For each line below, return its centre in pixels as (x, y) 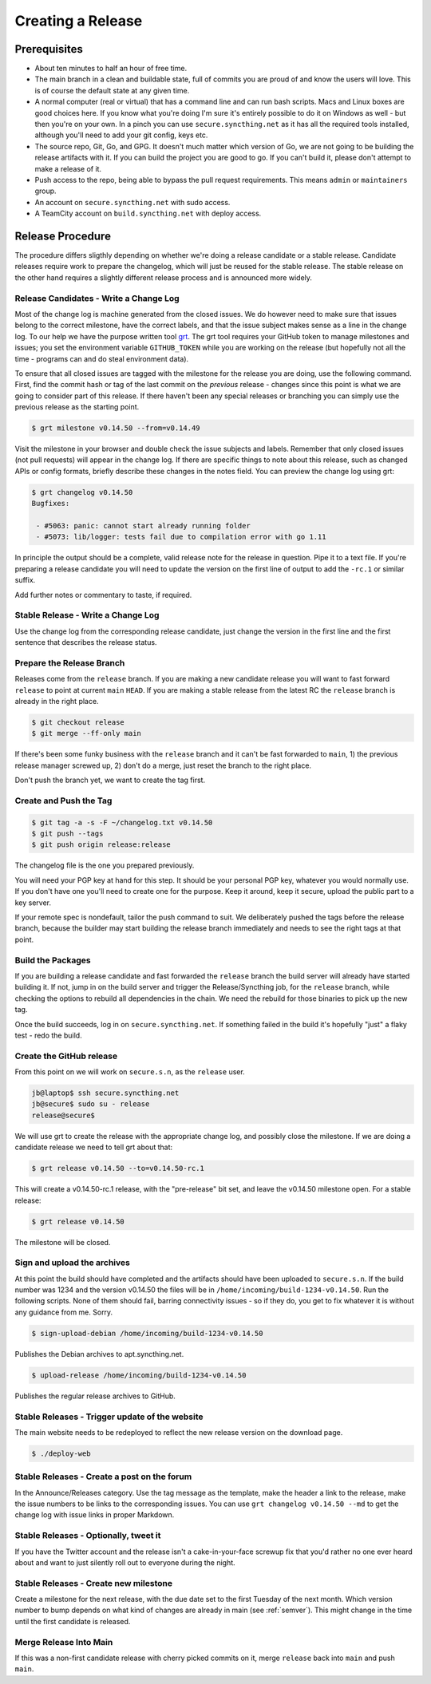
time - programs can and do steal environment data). (102, 358)
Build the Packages (53, 960)
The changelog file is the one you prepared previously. (105, 865)
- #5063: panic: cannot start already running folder (143, 526)
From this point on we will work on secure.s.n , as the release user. (130, 1072)
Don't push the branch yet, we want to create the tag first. (110, 780)
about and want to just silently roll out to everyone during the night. (125, 1562)
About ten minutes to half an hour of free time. (111, 69)
